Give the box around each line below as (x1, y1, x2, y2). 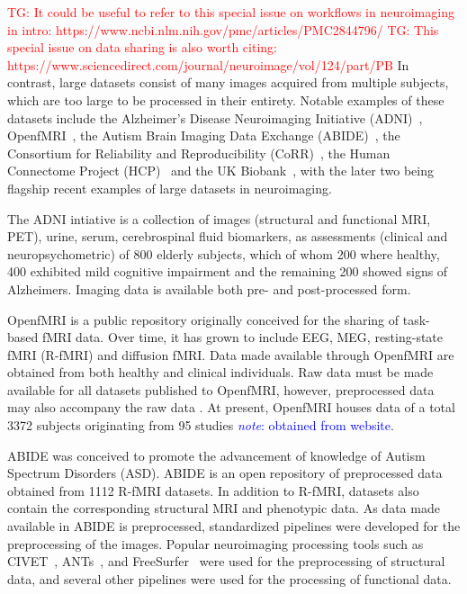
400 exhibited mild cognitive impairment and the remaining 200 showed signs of (7, 262, 448, 281)
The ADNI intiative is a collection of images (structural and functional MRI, (7, 209, 431, 228)
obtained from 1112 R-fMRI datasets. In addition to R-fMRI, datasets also (7, 481, 419, 499)
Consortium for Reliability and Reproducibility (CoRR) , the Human (7, 143, 391, 162)
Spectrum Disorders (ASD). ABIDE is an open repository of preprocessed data (7, 463, 443, 482)
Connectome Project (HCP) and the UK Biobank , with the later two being (7, 161, 434, 180)
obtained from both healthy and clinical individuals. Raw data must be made (7, 363, 434, 382)
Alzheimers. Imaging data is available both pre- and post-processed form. (7, 279, 411, 298)
